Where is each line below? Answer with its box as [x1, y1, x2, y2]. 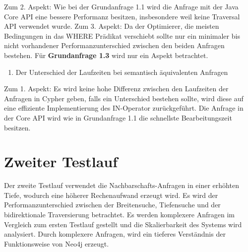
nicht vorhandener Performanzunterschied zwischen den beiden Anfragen [4, 40, 225, 51]
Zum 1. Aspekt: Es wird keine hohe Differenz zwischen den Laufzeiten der [4, 83, 229, 94]
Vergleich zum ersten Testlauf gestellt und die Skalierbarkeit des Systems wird [4, 219, 242, 229]
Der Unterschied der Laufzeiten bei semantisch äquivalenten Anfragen [15, 66, 228, 77]
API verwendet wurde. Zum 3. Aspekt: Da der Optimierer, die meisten [4, 21, 219, 31]
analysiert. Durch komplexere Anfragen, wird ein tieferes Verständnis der [4, 229, 226, 239]
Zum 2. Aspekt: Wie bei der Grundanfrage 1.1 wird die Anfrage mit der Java [4, 1, 239, 11]
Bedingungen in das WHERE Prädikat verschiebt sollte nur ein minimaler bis [4, 30, 240, 41]
